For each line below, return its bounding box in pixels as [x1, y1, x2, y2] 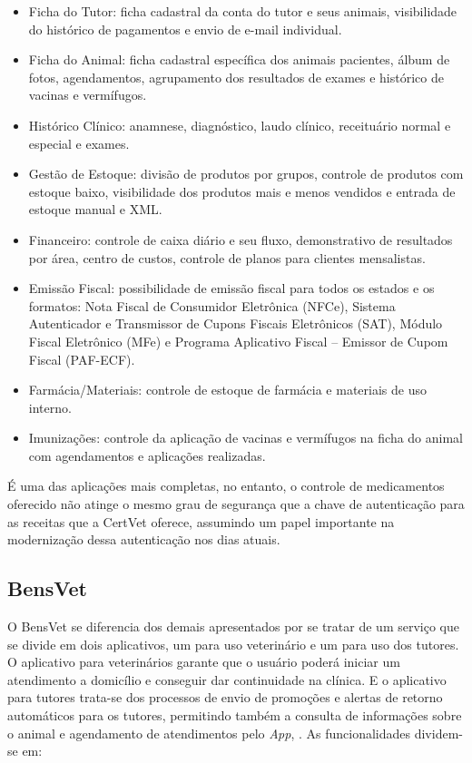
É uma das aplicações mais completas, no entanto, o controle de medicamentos [7, 476, 445, 495]
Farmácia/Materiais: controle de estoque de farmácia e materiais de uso [28, 380, 427, 399]
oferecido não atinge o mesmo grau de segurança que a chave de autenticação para [7, 494, 465, 514]
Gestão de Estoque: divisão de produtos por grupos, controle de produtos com [28, 164, 464, 183]
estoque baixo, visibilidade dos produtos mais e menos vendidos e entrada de [28, 181, 456, 201]
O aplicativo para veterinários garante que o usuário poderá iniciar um [7, 652, 400, 671]
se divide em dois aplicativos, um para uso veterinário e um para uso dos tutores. [7, 634, 459, 653]
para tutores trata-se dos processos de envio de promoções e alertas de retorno [7, 688, 443, 707]
